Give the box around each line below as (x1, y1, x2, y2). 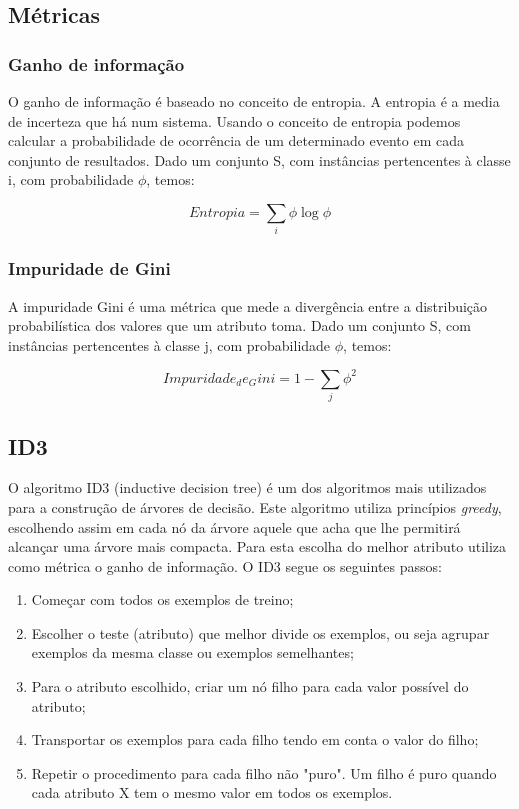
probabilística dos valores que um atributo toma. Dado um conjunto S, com (8, 315, 471, 336)
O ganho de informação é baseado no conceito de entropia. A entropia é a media (8, 91, 500, 111)
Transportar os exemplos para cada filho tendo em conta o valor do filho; (31, 729, 479, 750)
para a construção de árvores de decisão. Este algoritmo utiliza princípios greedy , (8, 496, 502, 517)
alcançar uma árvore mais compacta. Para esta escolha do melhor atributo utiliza (8, 536, 507, 557)
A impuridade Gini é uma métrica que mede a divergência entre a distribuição (8, 295, 488, 316)
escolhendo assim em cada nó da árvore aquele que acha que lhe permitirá (8, 516, 461, 537)
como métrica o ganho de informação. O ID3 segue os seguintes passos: (8, 555, 442, 576)
